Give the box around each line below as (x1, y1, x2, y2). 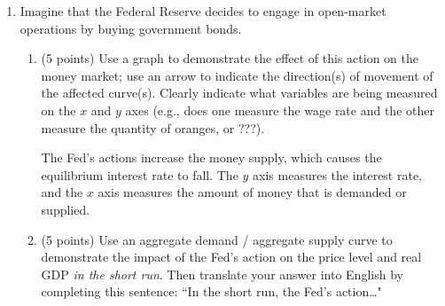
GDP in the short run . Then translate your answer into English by (41, 264, 403, 283)
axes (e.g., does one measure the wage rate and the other (125, 100, 434, 119)
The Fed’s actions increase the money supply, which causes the (41, 148, 382, 167)
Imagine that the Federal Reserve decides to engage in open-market (20, 2, 386, 20)
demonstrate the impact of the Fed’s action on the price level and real (41, 247, 422, 266)
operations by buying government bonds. (20, 19, 242, 37)
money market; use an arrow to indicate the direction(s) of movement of (41, 66, 433, 84)
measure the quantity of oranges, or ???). (41, 118, 265, 137)
